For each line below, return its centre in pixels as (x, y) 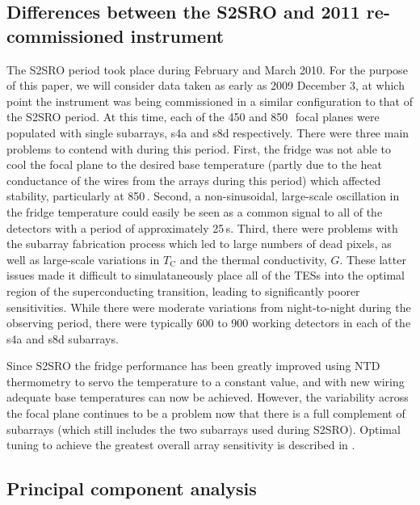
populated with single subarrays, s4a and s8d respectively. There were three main (208, 132)
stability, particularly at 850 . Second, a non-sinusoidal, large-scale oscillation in (203, 196)
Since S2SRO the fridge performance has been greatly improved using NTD (193, 366)
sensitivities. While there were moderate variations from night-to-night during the (209, 307)
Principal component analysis (132, 488)
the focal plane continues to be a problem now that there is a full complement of (206, 413)
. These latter (373, 259)
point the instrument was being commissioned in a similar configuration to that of (210, 101)
